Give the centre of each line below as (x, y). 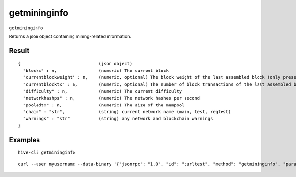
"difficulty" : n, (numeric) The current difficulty (102, 91)
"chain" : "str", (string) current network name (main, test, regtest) (127, 112)
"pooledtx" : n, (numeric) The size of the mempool (104, 105)
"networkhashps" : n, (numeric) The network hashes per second (111, 98)
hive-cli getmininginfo (47, 153)
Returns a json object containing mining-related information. (70, 36)
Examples (25, 140)
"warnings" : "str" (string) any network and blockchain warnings (118, 119)
